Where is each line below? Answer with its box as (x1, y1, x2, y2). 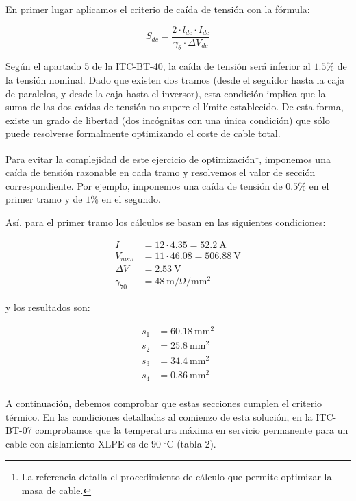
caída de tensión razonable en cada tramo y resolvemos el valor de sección (5, 165, 316, 180)
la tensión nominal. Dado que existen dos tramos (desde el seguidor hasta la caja (5, 73, 345, 87)
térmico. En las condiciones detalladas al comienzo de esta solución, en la (5, 409, 313, 424)
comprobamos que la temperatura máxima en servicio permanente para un (35, 423, 348, 437)
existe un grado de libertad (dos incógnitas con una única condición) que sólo (5, 112, 330, 127)
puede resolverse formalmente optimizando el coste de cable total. (5, 126, 281, 140)
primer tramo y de (5, 192, 83, 206)
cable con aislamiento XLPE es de (5, 436, 149, 450)
